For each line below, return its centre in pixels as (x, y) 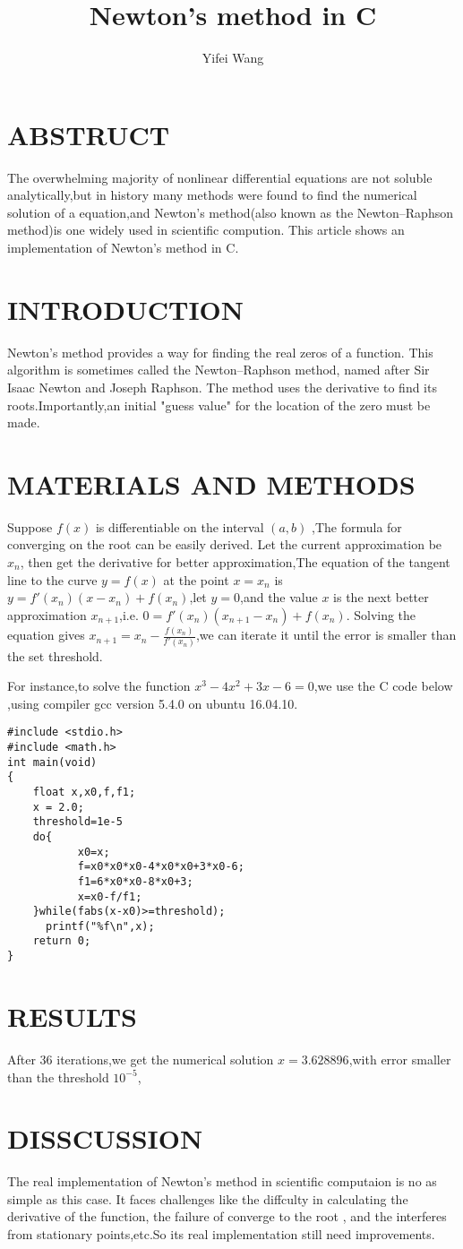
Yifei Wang (233, 58)
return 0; (62, 941)
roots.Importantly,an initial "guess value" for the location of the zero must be (219, 405)
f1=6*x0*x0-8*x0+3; (135, 881)
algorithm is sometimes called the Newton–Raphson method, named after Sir (219, 370)
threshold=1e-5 (77, 822)
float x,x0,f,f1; (84, 792)
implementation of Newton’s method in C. (123, 248)
